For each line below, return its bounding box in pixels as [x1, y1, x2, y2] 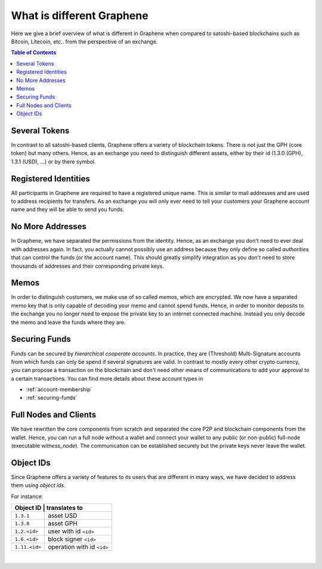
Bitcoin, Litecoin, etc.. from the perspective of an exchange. [11, 38, 158, 45]
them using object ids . [11, 482, 66, 489]
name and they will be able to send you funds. [11, 206, 125, 213]
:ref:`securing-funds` [26, 394, 78, 401]
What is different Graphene [11, 9, 148, 22]
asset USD [48, 512, 78, 520]
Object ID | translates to [14, 504, 83, 512]
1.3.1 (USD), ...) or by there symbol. [11, 158, 96, 165]
